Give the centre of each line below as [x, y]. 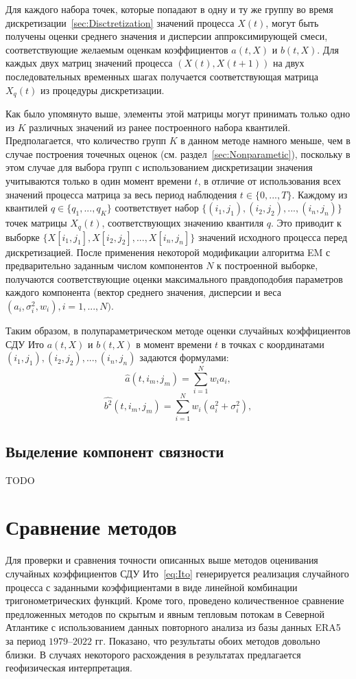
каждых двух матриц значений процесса [89, 63]
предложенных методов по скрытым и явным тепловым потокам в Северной [165, 613]
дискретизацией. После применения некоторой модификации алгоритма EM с [168, 252]
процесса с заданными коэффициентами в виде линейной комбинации [152, 587]
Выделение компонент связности [115, 451]
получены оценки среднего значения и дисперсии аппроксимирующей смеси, [167, 36]
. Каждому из [320, 194]
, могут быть [292, 22]
